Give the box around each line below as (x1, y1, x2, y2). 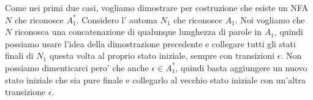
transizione (5, 85, 46, 98)
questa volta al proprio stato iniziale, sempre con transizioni (49, 49, 275, 62)
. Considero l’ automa (76, 13, 157, 26)
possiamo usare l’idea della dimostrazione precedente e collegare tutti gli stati (5, 37, 296, 50)
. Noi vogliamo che (235, 13, 305, 26)
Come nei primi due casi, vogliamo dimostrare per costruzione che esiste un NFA (5, 1, 308, 13)
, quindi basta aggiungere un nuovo (175, 61, 307, 74)
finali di (5, 49, 34, 62)
